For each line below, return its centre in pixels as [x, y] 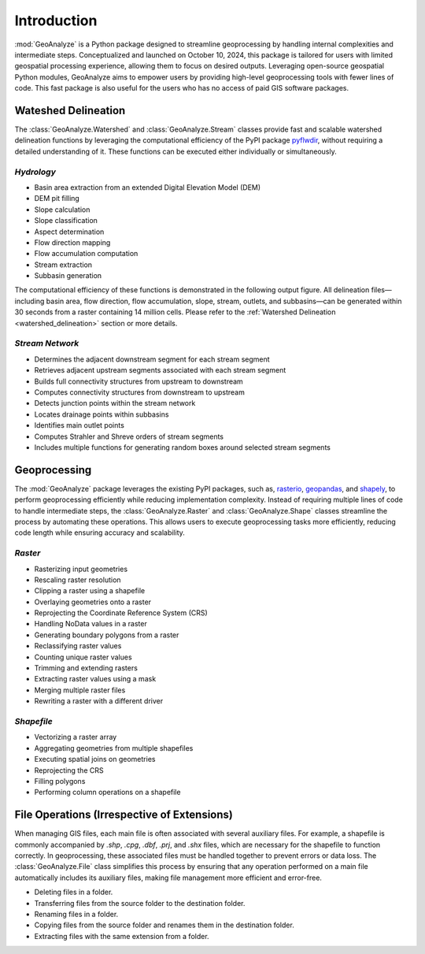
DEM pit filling [57, 199]
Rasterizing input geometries [81, 569]
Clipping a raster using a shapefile [90, 591]
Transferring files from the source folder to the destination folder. [140, 903]
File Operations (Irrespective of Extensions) [124, 815]
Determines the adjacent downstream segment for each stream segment [152, 359]
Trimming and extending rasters [86, 668]
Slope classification [66, 221]
